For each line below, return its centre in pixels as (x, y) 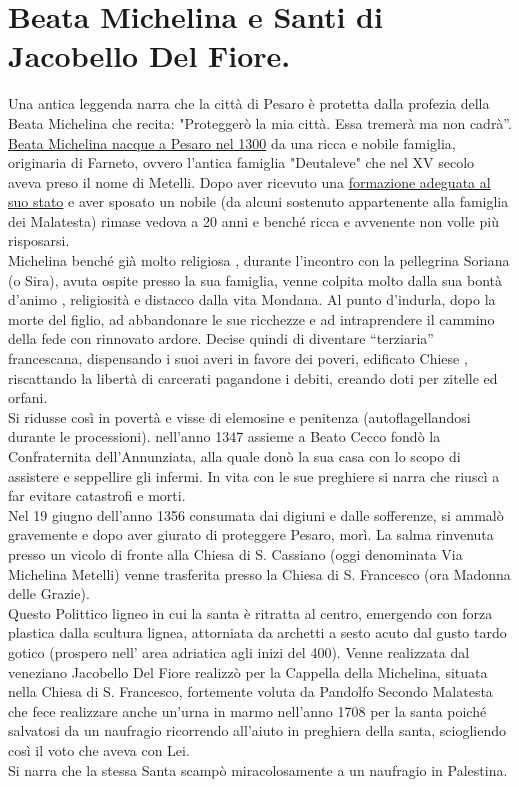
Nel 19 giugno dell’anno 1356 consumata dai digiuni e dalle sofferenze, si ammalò (256, 514)
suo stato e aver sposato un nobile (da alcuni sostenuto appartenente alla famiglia (258, 201)
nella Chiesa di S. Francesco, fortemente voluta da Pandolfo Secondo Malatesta (250, 691)
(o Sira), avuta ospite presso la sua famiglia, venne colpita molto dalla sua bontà (255, 279)
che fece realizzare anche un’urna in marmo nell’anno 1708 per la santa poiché (247, 710)
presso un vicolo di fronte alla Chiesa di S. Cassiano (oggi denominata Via (235, 553)
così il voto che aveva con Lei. (99, 749)
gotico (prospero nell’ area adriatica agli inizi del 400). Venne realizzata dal (239, 651)
